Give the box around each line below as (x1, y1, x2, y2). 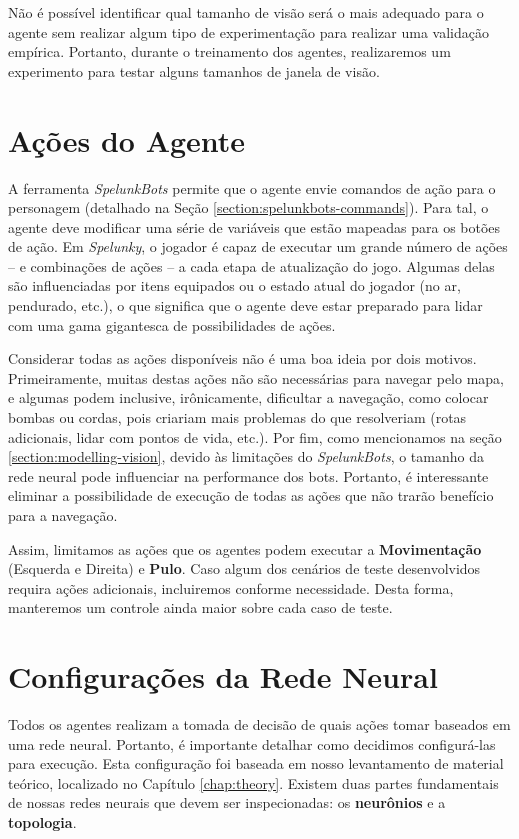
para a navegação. (8, 505, 118, 525)
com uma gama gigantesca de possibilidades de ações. (8, 314, 336, 335)
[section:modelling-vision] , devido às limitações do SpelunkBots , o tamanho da (8, 446, 484, 467)
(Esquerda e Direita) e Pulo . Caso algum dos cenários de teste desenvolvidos (8, 558, 481, 579)
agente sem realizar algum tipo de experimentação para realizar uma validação (8, 21, 489, 42)
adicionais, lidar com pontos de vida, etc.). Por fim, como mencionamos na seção (8, 426, 502, 447)
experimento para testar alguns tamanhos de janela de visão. (8, 60, 380, 81)
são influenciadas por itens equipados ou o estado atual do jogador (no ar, (8, 275, 461, 296)
